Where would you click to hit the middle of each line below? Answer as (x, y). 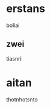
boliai (13, 25)
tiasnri (14, 58)
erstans (26, 9)
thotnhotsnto (22, 99)
